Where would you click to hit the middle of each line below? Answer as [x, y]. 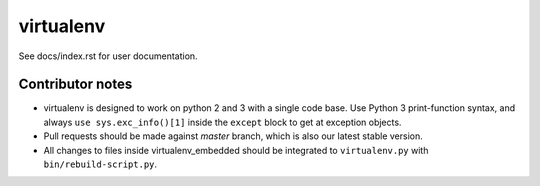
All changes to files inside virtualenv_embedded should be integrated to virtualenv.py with [236, 150]
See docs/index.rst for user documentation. [108, 56]
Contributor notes [75, 84]
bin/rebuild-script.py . [100, 164]
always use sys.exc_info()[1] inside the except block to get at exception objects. [222, 122]
